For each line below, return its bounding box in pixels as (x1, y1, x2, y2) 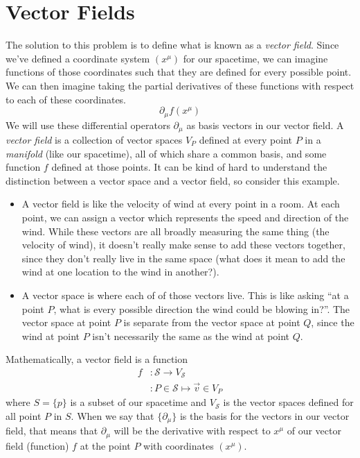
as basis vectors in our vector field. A (186, 117, 344, 132)
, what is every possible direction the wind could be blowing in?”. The (53, 301, 350, 316)
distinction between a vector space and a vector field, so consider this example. (6, 173, 340, 187)
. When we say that (71, 408, 154, 423)
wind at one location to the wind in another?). (21, 264, 219, 279)
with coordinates (143, 438, 214, 452)
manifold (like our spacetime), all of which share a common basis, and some (6, 146, 327, 160)
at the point (80, 438, 131, 452)
